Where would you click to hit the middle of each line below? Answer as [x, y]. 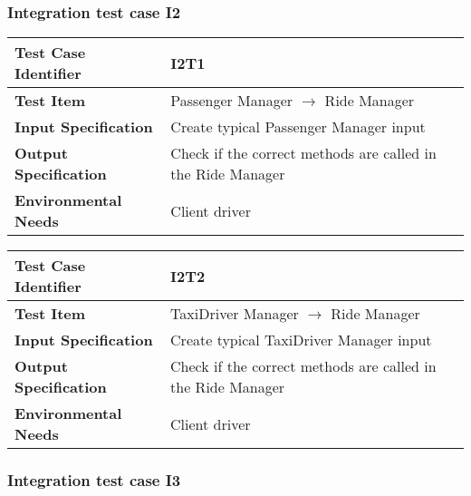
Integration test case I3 [94, 480]
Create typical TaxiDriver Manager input [301, 340]
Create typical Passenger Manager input [298, 127]
